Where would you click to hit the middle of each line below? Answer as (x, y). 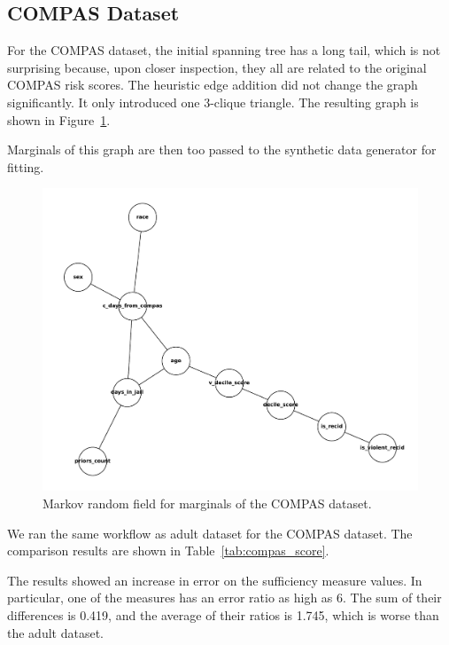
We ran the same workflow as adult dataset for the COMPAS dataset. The (210, 533)
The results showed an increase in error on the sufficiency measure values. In (215, 580)
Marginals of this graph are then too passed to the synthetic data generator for (222, 149)
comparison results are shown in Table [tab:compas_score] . (168, 551)
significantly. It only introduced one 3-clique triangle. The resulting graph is (213, 102)
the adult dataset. (55, 632)
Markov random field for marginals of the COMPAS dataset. (207, 503)
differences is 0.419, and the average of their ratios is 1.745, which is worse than (223, 615)
